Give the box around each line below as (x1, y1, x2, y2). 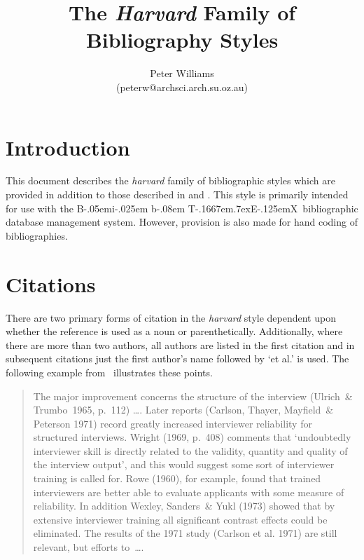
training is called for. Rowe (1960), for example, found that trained (33, 471, 321, 486)
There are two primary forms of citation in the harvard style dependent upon (6, 310, 336, 325)
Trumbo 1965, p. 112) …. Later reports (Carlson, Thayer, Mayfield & (33, 402, 334, 417)
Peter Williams (150, 66, 214, 81)
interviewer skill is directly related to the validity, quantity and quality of (33, 443, 348, 458)
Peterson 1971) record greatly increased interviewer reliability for (33, 416, 312, 430)
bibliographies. (6, 228, 68, 243)
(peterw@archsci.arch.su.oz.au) (115, 79, 248, 94)
